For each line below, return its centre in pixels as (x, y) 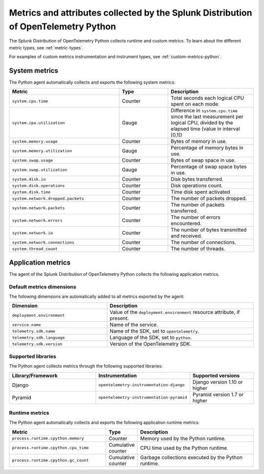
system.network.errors (37, 220)
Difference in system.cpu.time (204, 111)
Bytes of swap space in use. (203, 160)
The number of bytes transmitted (209, 230)
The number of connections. (204, 243)
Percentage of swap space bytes (209, 167)
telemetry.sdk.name (34, 331)
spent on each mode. (195, 104)
